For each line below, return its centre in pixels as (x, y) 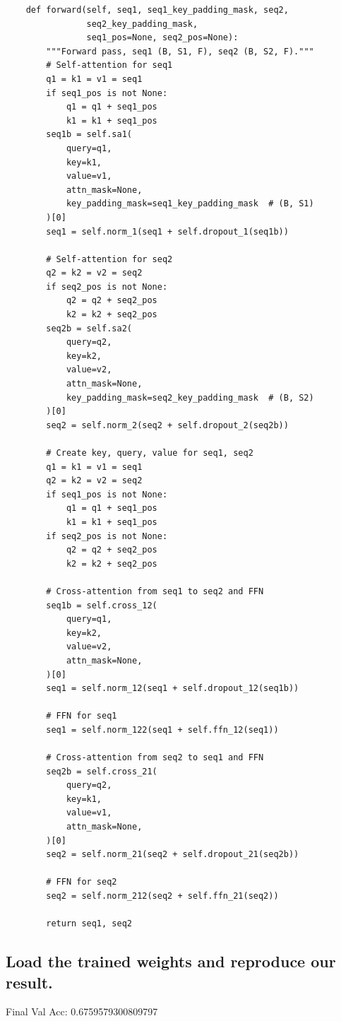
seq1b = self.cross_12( (102, 605)
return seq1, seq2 (89, 924)
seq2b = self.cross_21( (102, 771)
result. (29, 982)
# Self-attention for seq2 (109, 259)
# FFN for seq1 (82, 716)
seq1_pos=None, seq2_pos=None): (162, 38)
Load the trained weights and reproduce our (171, 961)
